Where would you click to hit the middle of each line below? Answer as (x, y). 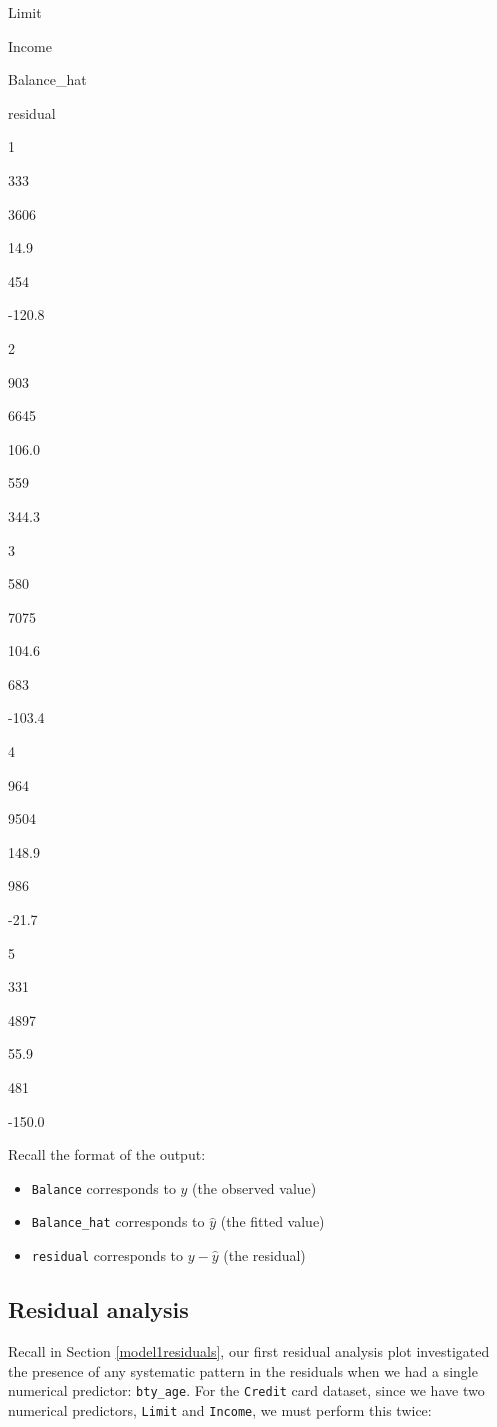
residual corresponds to (107, 1255)
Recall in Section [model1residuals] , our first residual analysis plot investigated (249, 1350)
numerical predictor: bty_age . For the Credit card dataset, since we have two (246, 1390)
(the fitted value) (272, 1221)
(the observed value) (254, 1187)
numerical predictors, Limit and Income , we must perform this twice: (220, 1409)
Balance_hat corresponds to (118, 1221)
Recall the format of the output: (107, 1154)
